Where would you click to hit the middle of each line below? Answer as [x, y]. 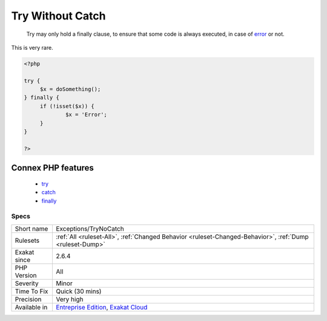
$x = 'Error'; [86, 115]
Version [26, 275]
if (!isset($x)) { [67, 106]
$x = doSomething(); [70, 89]
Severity [27, 283]
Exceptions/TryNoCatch [90, 229]
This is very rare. [32, 47]
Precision [28, 299]
